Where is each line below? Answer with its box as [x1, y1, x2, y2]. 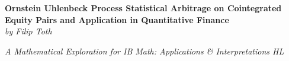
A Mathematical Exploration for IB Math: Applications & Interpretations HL [5, 44, 284, 57]
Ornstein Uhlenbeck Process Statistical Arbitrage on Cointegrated [5, 2, 282, 14]
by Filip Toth [5, 25, 52, 37]
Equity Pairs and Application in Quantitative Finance [5, 13, 229, 25]
